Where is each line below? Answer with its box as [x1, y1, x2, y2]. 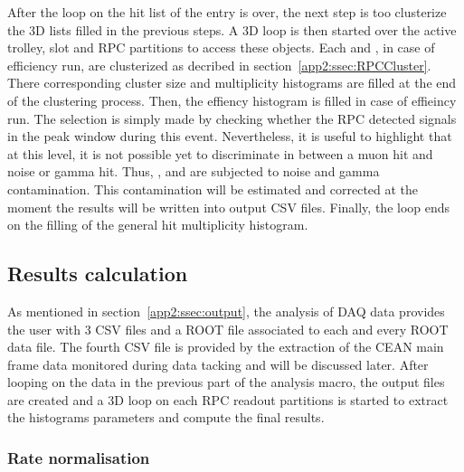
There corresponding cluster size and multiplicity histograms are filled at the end [7, 73, 457, 92]
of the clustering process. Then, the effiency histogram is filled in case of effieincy [7, 90, 457, 109]
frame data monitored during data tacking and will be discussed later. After [7, 354, 429, 373]
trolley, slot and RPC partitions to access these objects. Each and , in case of [7, 38, 435, 57]
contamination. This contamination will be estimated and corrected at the [7, 179, 419, 198]
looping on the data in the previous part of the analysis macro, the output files [7, 373, 445, 392]
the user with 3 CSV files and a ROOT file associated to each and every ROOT [7, 319, 449, 338]
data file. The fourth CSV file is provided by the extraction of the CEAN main [7, 337, 444, 356]
